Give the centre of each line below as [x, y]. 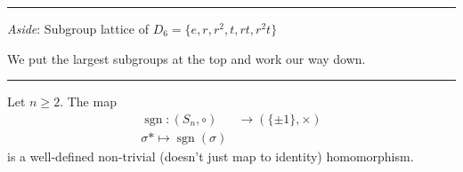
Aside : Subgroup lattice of [78, 28]
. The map [88, 102]
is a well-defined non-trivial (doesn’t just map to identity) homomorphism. [211, 156]
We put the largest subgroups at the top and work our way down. [187, 58]
